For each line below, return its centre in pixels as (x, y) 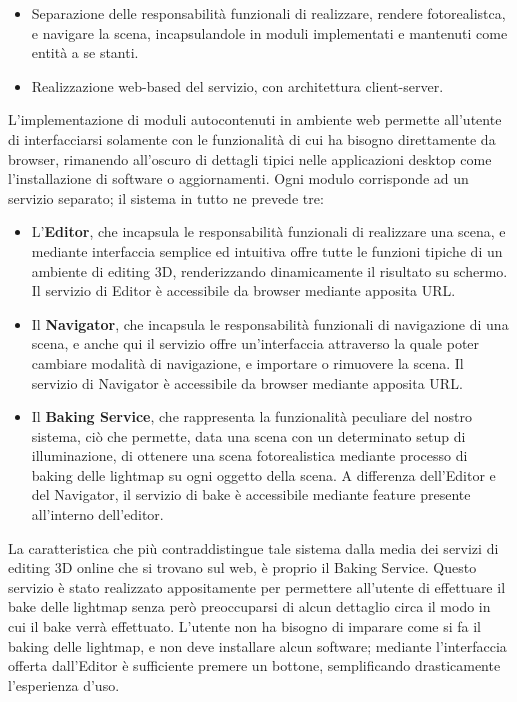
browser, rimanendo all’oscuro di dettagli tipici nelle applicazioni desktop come (250, 158)
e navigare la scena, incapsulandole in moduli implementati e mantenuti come (269, 32)
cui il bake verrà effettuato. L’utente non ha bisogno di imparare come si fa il (244, 626)
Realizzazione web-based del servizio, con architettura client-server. (237, 85)
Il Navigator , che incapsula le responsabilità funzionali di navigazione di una (270, 323)
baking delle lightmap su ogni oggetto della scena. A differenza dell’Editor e (263, 474)
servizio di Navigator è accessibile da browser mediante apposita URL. (247, 382)
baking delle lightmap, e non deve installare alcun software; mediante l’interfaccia (257, 645)
